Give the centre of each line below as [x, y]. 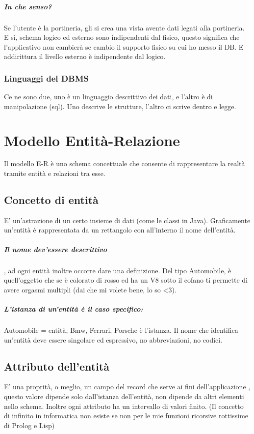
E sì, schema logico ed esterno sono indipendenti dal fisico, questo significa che [122, 37]
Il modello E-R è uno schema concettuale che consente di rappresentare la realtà [125, 163]
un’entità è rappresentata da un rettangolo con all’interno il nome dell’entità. [120, 230]
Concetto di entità [51, 200]
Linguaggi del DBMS [46, 78]
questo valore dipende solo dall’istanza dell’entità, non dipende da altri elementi [124, 396]
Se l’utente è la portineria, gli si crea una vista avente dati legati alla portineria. [124, 27]
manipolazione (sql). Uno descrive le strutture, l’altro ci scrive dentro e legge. [120, 106]
